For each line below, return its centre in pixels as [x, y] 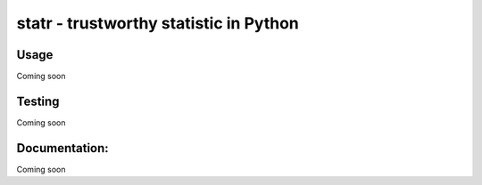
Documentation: [62, 148]
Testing [38, 101]
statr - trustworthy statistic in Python [158, 23]
